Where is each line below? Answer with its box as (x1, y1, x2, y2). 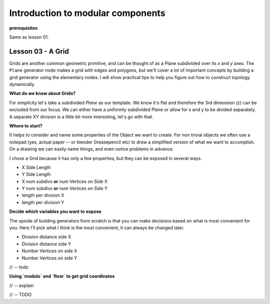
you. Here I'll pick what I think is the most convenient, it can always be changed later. (9, 225, 184, 231)
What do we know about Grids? (9, 90, 76, 96)
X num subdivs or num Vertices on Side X (21, 178, 107, 184)
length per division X (21, 192, 64, 198)
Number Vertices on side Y (21, 255, 77, 261)
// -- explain (9, 282, 34, 288)
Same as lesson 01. (9, 34, 49, 40)
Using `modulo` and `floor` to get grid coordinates (9, 273, 115, 279)
